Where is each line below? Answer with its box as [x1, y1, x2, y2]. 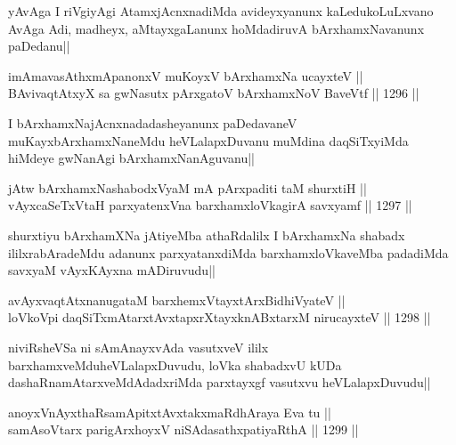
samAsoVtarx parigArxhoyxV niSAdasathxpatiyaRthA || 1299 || [8, 420, 359, 439]
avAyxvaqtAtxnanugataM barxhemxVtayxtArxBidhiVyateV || [8, 290, 346, 309]
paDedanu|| [8, 36, 70, 55]
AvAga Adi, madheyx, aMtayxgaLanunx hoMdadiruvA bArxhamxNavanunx [8, 19, 425, 37]
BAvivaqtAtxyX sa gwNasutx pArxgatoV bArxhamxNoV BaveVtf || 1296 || [8, 84, 419, 102]
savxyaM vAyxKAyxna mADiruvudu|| [8, 261, 216, 279]
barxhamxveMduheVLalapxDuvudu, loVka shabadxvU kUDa [8, 355, 342, 374]
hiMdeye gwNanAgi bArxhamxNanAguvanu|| [8, 149, 255, 167]
